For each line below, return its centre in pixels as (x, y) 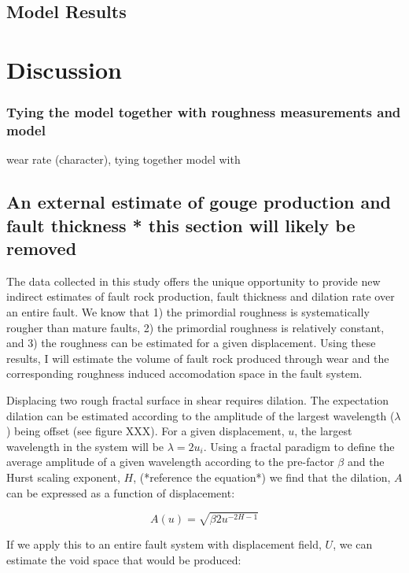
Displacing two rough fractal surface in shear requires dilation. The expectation (198, 400)
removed (42, 248)
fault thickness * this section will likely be (181, 225)
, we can (353, 544)
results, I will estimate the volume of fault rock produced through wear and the (198, 358)
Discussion (64, 69)
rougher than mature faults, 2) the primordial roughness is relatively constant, (195, 327)
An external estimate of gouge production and (199, 202)
